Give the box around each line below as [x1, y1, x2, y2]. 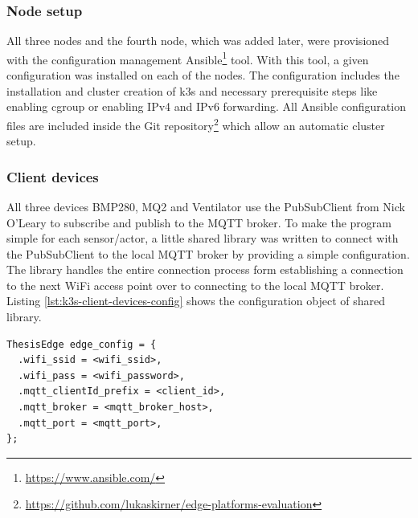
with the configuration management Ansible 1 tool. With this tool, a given [6, 48, 369, 67]
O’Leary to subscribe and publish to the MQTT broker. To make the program [6, 214, 392, 230]
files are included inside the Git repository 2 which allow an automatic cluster [6, 114, 385, 133]
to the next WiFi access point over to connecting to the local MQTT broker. [6, 276, 384, 293]
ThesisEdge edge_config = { [6, 338, 157, 350]
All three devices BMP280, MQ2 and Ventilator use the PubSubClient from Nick [6, 198, 405, 214]
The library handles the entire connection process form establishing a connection [6, 261, 404, 278]
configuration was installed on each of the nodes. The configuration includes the [6, 67, 400, 84]
